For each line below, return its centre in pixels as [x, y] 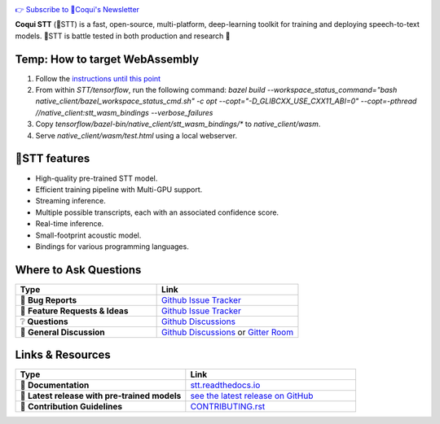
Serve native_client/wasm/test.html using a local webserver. [136, 135]
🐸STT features [53, 159]
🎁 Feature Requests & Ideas [74, 311]
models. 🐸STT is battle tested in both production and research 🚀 [123, 36]
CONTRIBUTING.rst [228, 407]
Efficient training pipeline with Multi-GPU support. [119, 189]
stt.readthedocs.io [225, 385]
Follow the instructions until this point [98, 78]
